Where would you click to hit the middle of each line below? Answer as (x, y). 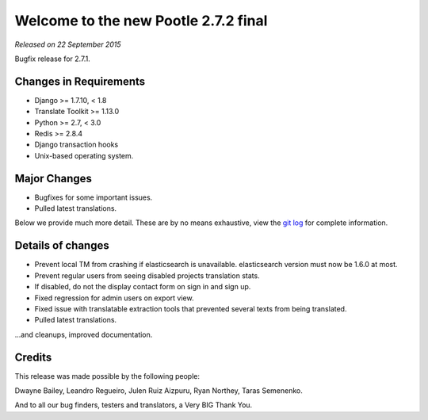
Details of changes (62, 246)
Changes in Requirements (80, 81)
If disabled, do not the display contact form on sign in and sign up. (143, 287)
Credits (33, 357)
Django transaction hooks (76, 145)
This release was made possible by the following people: (107, 376)
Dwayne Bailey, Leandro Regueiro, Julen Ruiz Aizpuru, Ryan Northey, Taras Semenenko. (159, 391)
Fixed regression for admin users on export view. (114, 298)
